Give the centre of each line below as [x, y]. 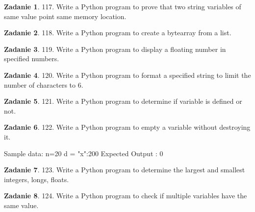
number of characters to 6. [44, 84]
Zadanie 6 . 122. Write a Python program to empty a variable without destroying [127, 127]
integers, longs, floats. [37, 179]
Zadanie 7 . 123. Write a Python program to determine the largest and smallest [125, 170]
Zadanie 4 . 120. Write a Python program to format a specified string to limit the [127, 75]
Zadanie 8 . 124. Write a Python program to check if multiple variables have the [126, 196]
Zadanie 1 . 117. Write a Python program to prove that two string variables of [123, 6]
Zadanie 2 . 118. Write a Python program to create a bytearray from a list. [118, 33]
